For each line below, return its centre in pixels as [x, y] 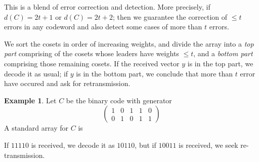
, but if [145, 145]
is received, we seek [208, 145]
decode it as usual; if [36, 73]
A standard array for [36, 128]
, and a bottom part [223, 53]
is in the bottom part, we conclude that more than [155, 73]
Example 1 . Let [30, 100]
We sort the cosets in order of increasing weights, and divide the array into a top [129, 43]
